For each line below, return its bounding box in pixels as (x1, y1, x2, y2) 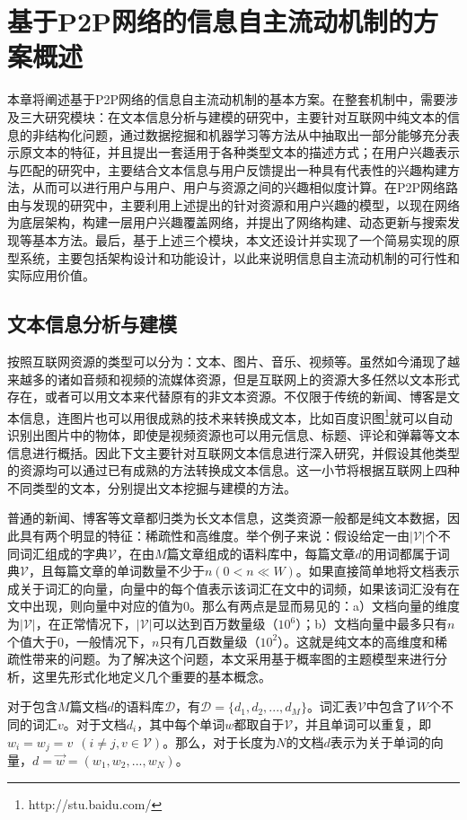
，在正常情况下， (35, 614, 137, 633)
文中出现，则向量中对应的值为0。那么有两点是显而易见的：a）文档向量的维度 (7, 596, 460, 615)
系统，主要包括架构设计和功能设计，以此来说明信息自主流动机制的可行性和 (19, 248, 460, 267)
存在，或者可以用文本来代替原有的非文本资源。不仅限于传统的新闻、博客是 (7, 387, 447, 406)
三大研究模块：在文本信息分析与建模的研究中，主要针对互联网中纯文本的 (19, 107, 447, 126)
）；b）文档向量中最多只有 (295, 614, 447, 633)
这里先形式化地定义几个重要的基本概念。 (31, 666, 271, 685)
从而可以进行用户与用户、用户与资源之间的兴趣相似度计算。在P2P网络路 (31, 178, 459, 197)
